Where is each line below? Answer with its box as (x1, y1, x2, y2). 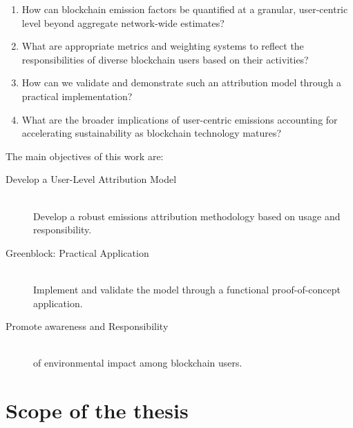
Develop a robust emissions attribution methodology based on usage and (33, 208, 341, 223)
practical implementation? (21, 88, 133, 103)
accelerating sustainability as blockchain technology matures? (21, 126, 282, 140)
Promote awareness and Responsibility (6, 319, 169, 333)
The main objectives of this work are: (6, 148, 164, 163)
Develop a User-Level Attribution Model (6, 172, 177, 186)
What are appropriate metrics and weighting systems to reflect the (21, 39, 304, 53)
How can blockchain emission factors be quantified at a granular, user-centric (21, 2, 348, 16)
